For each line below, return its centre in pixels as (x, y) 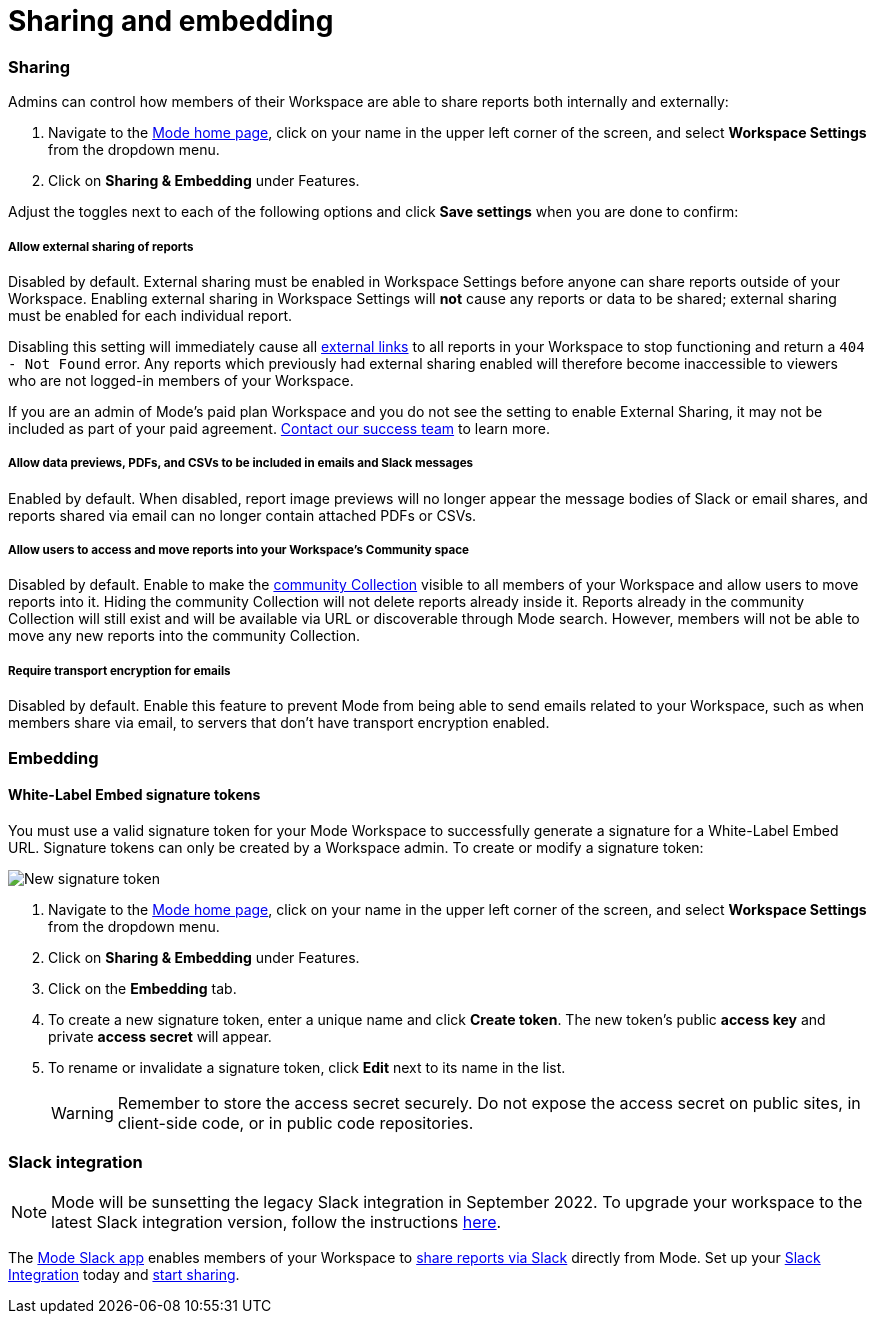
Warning (82, 1112)
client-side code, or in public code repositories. (295, 1122)
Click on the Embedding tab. (142, 988)
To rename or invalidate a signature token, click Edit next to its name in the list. (307, 1067)
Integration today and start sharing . (124, 1274)
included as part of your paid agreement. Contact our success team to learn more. (279, 428)
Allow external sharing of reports (101, 246)
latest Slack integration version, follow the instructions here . (276, 1221)
